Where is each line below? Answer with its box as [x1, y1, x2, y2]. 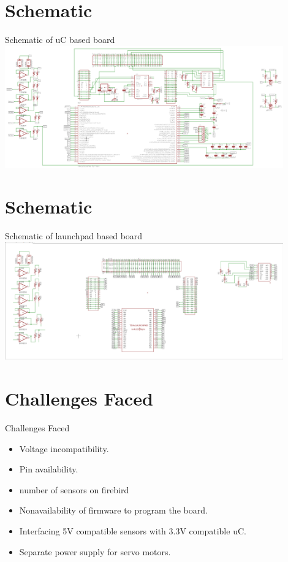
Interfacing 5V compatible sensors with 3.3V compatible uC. [19, 524, 246, 537]
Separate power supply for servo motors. [19, 545, 171, 558]
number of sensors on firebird [19, 483, 129, 496]
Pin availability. [19, 463, 78, 475]
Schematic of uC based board [5, 33, 115, 46]
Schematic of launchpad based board [5, 229, 143, 242]
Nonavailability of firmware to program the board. [19, 504, 208, 517]
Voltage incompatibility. [19, 442, 109, 455]
